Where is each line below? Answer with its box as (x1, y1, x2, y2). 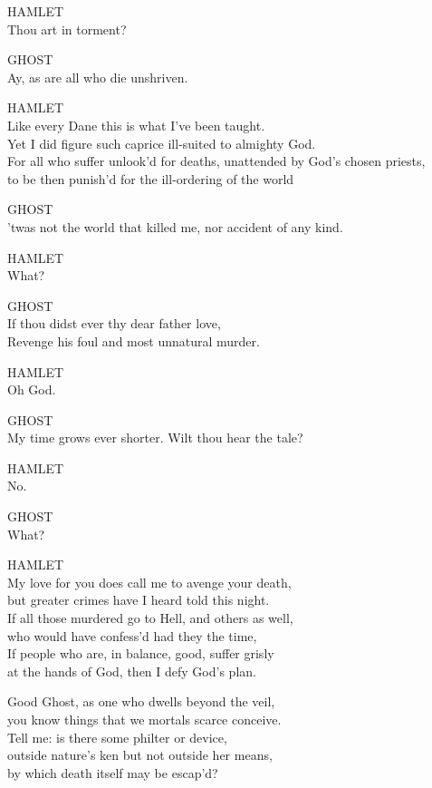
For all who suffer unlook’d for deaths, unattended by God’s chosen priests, (7, 151, 426, 170)
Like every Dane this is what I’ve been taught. (7, 115, 265, 134)
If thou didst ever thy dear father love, (7, 314, 221, 333)
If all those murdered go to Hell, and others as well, (7, 608, 293, 627)
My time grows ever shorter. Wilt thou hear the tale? (7, 428, 303, 447)
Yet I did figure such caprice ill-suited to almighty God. (7, 133, 316, 152)
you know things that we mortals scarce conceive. (7, 710, 282, 728)
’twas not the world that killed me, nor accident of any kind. (7, 217, 343, 236)
